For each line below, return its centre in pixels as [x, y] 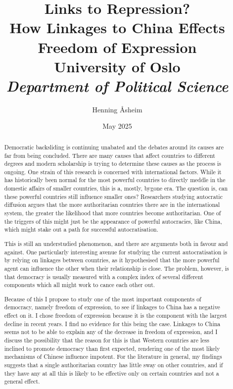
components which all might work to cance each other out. [80, 285]
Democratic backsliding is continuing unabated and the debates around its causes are [114, 147]
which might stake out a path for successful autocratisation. [81, 229]
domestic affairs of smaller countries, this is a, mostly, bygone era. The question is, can [116, 188]
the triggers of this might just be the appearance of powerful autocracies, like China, [113, 221]
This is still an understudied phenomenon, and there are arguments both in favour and [116, 243]
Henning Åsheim [117, 109]
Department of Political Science [117, 86]
